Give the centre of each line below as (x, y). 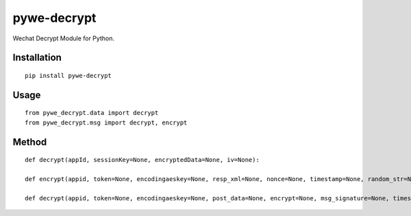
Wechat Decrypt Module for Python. (63, 38)
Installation (37, 58)
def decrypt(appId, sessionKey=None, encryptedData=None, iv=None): (142, 160)
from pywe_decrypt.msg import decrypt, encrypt (106, 122)
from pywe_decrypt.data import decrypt (92, 113)
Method (30, 142)
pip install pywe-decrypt (68, 76)
